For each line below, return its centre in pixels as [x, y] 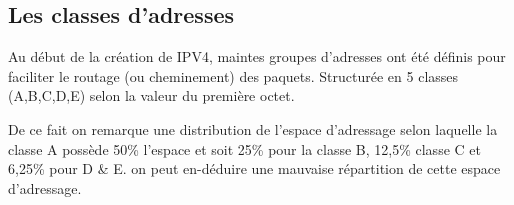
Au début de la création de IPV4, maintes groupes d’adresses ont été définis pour [257, 56]
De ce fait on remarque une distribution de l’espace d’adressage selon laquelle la [253, 128]
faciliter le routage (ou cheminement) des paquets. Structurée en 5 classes [233, 75]
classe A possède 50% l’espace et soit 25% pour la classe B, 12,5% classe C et [244, 148]
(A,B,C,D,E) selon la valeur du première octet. [151, 95]
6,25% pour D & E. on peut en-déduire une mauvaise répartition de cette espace [254, 168]
